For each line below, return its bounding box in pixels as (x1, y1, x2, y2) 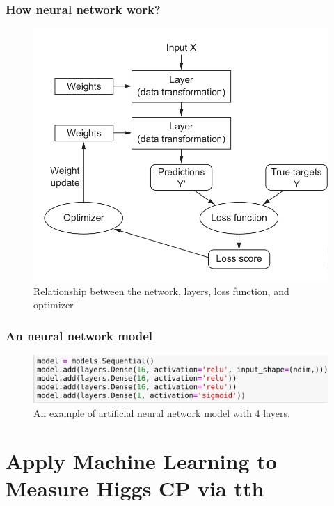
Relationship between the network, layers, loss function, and (33, 283, 289, 298)
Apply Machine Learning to (6, 446, 277, 475)
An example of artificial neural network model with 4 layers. (33, 405, 290, 420)
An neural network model (6, 326, 153, 344)
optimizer (33, 297, 74, 312)
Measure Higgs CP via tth (6, 473, 264, 502)
